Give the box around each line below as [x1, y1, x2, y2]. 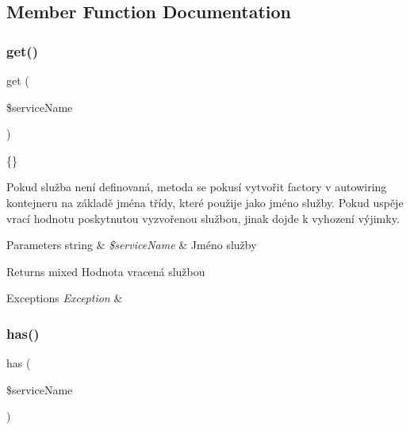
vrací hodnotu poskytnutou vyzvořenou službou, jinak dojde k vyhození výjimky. [6, 209, 400, 226]
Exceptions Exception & [6, 290, 123, 306]
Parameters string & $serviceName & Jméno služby [6, 236, 257, 253]
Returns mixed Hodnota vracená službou [6, 263, 205, 279]
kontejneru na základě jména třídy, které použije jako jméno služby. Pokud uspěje [6, 194, 404, 210]
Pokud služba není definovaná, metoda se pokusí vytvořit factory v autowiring [6, 179, 387, 195]
